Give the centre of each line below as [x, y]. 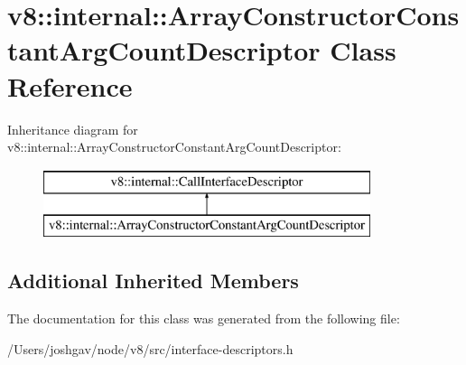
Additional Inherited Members [153, 281]
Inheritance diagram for [73, 129]
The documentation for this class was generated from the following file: [204, 318]
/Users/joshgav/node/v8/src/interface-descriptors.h [150, 348]
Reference [70, 85]
